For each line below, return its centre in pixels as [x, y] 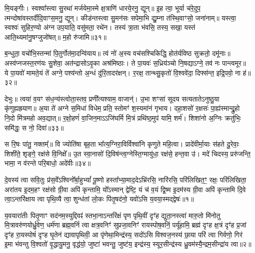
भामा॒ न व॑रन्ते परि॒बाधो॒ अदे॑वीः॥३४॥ [48, 163]
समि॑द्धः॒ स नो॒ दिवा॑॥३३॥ [34, 127]
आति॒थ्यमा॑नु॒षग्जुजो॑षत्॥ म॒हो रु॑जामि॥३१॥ [56, 37]
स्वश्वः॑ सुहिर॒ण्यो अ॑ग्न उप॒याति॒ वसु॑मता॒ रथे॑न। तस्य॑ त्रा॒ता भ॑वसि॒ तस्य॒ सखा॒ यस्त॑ [100, 27]
